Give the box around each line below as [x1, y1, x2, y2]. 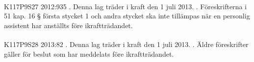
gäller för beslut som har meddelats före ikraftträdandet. [4, 48, 174, 59]
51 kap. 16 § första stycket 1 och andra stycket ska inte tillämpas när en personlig [4, 11, 250, 21]
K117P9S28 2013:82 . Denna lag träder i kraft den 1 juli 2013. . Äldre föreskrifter [4, 39, 249, 49]
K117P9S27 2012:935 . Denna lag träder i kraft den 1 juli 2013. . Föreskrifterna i [4, 1, 247, 11]
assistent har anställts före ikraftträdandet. [4, 20, 133, 30]
